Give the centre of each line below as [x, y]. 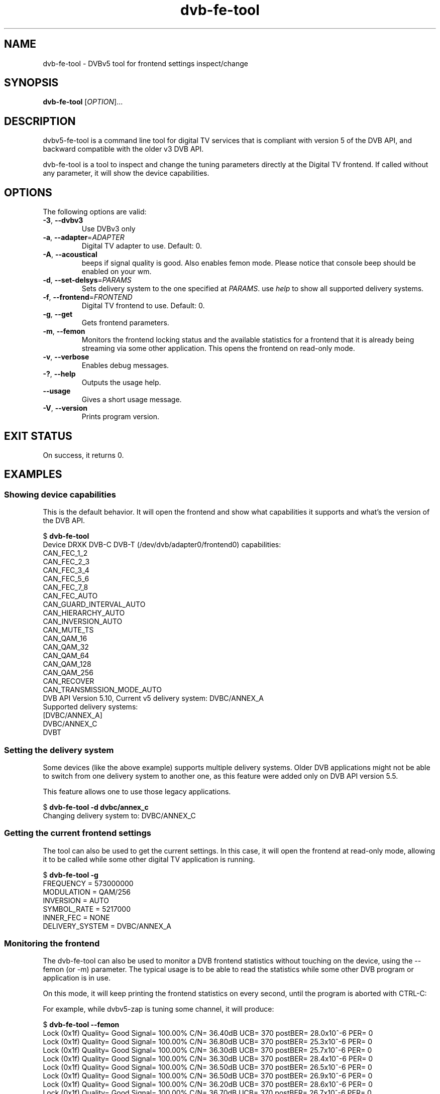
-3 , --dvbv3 [63, 220]
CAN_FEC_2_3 [66, 562]
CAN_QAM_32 [66, 647]
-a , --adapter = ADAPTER [84, 237]
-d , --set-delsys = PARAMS [87, 280]
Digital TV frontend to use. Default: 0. [143, 306]
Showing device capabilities [60, 494]
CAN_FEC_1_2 [65, 553]
